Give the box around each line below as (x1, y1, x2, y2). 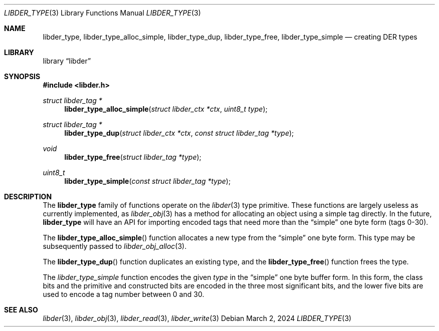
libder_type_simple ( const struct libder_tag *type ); (64, 177, 231, 185)
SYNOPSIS (4, 72, 41, 81)
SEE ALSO (4, 305, 38, 314)
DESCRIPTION (4, 192, 52, 201)
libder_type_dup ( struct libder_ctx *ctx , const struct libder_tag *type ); (64, 129, 294, 137)
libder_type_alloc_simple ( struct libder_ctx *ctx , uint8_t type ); (64, 105, 268, 113)
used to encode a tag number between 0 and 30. (43, 290, 204, 298)
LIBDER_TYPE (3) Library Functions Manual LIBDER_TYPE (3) (4, 9, 201, 17)
